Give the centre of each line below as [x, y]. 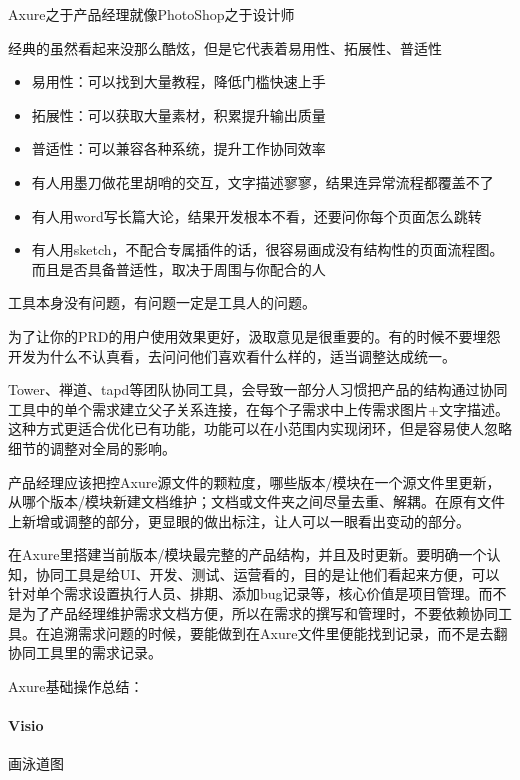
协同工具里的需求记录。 [85, 652]
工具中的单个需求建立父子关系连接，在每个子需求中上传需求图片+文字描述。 [258, 408]
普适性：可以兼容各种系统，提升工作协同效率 [178, 148]
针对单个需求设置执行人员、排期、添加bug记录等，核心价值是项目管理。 [243, 593]
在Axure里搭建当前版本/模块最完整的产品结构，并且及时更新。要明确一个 [247, 554]
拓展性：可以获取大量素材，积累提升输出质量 [178, 114]
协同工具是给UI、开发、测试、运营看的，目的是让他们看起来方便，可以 [267, 573]
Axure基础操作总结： [76, 685]
